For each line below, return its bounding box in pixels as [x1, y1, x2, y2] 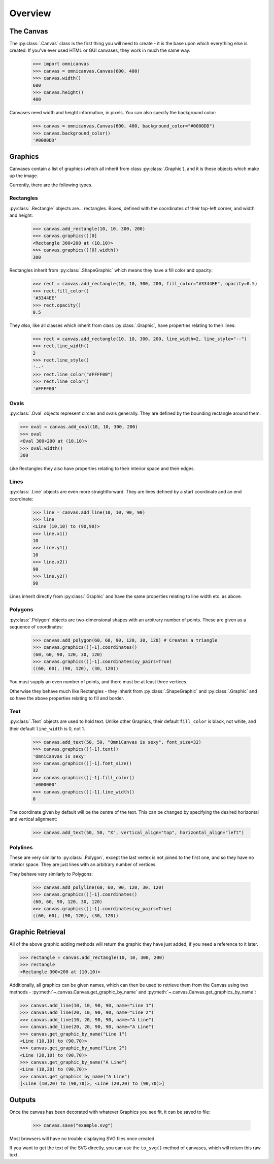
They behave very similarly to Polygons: [9, 871, 93, 877]
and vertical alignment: [9, 816, 57, 822]
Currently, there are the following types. [9, 182, 93, 188]
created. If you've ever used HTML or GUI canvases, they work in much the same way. [9, 47, 190, 53]
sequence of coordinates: [9, 623, 63, 629]
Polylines [9, 844, 33, 851]
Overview [9, 8, 51, 19]
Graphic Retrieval [9, 927, 66, 936]
